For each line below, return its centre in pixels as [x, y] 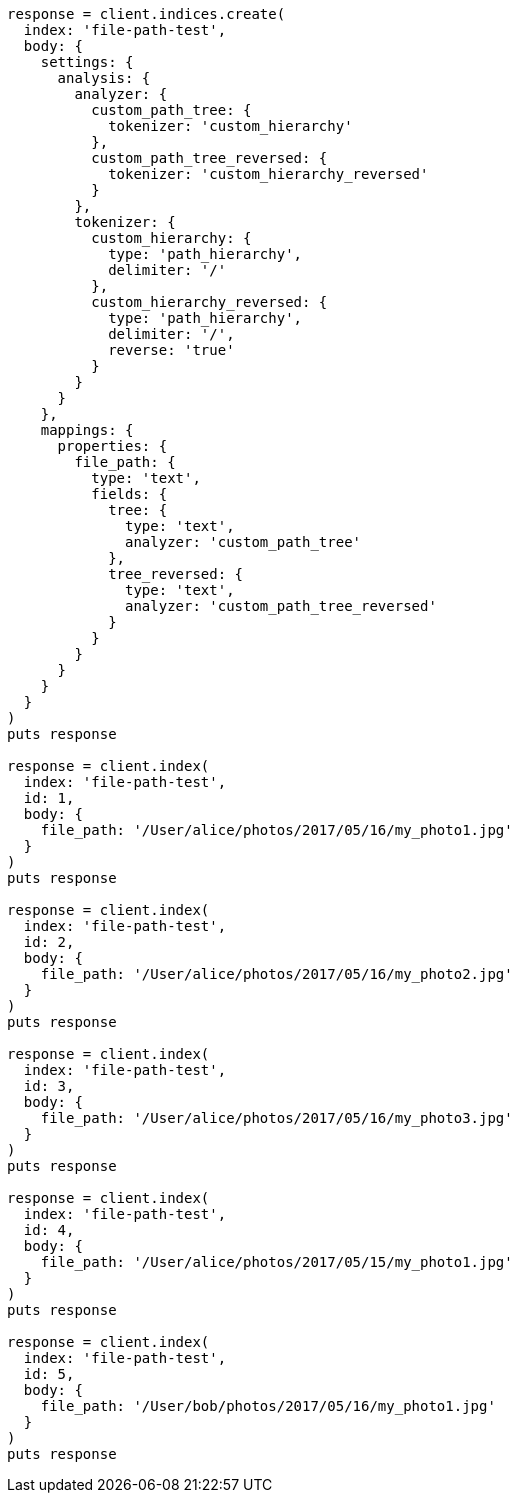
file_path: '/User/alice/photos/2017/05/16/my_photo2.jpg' [276, 974]
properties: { [112, 446]
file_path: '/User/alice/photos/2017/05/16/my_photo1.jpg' [276, 830]
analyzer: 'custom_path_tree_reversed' [281, 606]
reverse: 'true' [171, 350]
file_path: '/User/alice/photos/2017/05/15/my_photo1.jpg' [276, 1262]
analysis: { [104, 78]
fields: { [129, 494]
